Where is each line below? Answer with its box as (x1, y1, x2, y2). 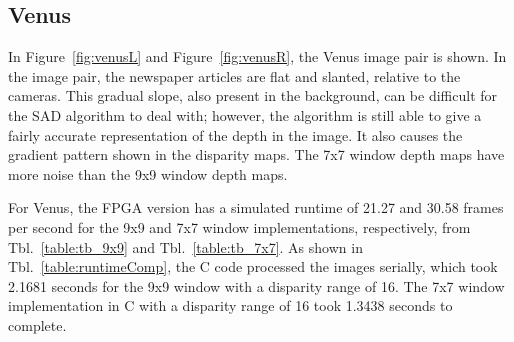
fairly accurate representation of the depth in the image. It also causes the (8, 124, 463, 145)
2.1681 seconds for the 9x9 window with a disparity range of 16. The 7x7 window (8, 275, 505, 296)
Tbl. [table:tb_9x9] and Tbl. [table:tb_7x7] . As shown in (8, 236, 363, 257)
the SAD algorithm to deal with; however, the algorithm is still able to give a (8, 104, 482, 125)
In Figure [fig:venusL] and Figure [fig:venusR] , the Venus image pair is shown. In (8, 46, 507, 67)
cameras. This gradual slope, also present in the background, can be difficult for (8, 85, 498, 106)
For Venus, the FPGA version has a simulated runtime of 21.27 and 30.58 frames (8, 197, 504, 218)
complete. (8, 314, 67, 335)
